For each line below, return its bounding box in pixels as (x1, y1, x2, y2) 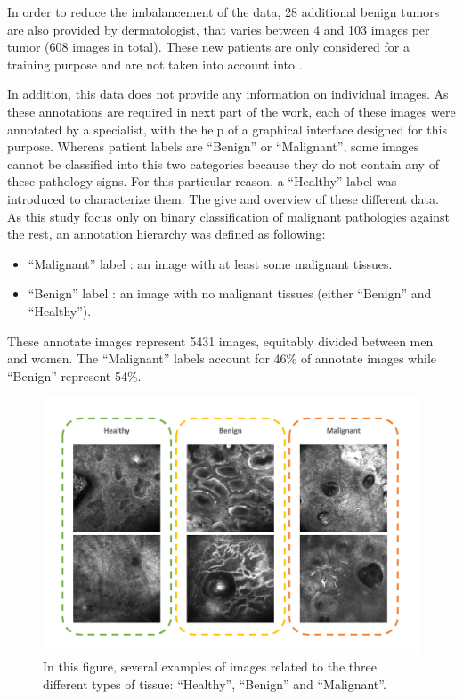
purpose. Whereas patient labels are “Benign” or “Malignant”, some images (7, 137, 419, 156)
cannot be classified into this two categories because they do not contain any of (7, 154, 439, 173)
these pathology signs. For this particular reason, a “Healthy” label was (7, 172, 397, 191)
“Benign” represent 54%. (7, 366, 142, 385)
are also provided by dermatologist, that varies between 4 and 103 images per (7, 20, 430, 38)
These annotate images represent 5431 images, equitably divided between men (7, 331, 434, 350)
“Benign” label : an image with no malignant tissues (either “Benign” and (28, 284, 432, 303)
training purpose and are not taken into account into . (7, 54, 303, 73)
